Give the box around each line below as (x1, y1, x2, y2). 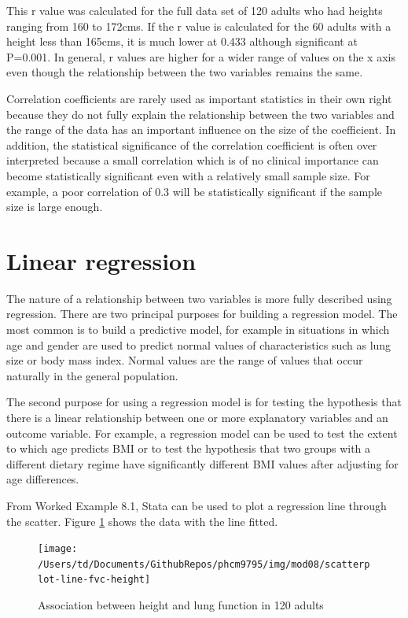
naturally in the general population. (6, 367, 178, 383)
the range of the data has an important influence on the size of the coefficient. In (6, 121, 396, 138)
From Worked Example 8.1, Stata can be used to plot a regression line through (6, 497, 387, 513)
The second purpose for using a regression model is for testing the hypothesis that (6, 394, 402, 410)
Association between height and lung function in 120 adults (38, 597, 324, 613)
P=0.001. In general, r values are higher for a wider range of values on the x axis (6, 48, 395, 65)
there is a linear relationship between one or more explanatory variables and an (6, 409, 388, 425)
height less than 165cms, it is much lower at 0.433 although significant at (6, 33, 358, 50)
